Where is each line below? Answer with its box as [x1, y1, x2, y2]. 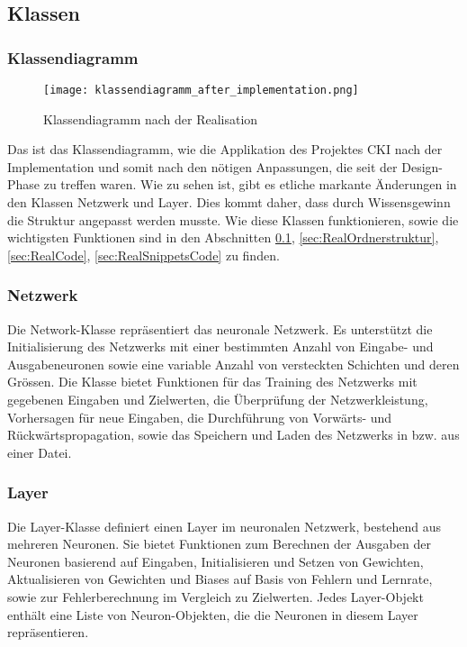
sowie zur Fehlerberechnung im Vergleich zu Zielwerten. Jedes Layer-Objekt [7, 587, 424, 606]
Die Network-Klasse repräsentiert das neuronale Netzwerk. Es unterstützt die [7, 319, 433, 338]
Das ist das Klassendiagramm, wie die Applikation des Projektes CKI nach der [7, 140, 443, 159]
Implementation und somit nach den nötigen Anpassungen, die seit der [7, 157, 398, 176]
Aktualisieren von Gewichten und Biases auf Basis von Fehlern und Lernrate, [7, 570, 433, 588]
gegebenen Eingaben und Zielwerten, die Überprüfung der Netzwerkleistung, [7, 390, 428, 408]
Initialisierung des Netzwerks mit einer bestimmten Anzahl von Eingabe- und [7, 337, 434, 356]
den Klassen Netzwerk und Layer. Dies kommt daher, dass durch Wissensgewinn [7, 193, 451, 212]
